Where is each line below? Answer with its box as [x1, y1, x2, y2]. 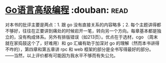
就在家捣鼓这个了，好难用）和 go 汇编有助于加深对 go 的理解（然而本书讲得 [5, 40, 160, 46]
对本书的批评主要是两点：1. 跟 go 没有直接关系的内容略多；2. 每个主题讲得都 [5, 22, 162, 28]
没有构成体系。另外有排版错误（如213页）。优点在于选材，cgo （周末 [18, 34, 158, 40]
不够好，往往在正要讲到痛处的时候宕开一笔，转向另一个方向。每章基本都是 [5, 28, 157, 33]
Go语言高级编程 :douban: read [5, 4, 128, 16]
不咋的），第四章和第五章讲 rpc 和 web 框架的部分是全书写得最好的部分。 [5, 46, 154, 52]
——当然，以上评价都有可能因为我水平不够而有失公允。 [5, 52, 118, 58]
